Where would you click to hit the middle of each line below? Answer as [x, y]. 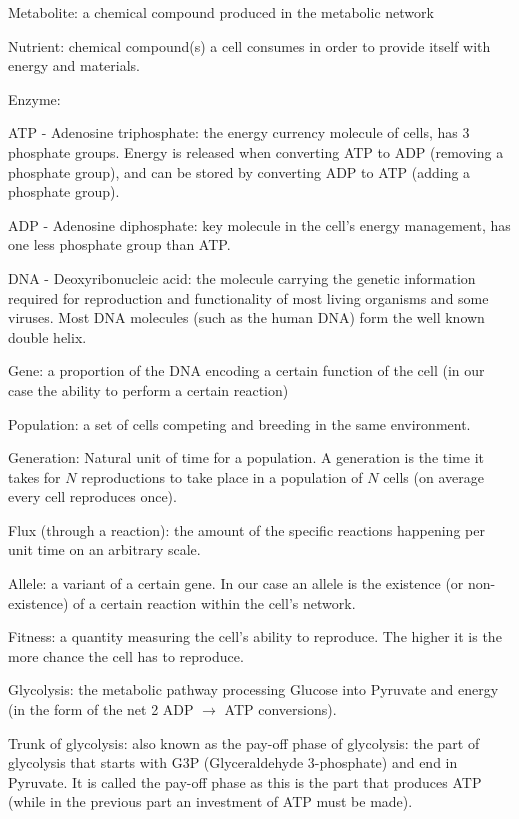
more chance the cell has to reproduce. [126, 655]
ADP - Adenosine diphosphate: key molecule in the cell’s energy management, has [259, 224]
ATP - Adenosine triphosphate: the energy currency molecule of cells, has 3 [239, 132]
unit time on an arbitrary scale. [104, 549]
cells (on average [433, 476]
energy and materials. [74, 65]
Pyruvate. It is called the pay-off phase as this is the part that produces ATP [245, 781]
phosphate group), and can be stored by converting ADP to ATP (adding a [239, 171]
